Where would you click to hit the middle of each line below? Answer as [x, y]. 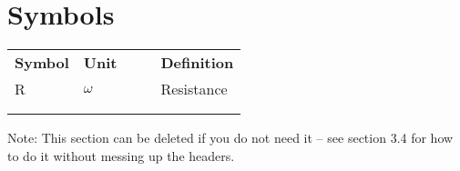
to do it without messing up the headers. [121, 155]
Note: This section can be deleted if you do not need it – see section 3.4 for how [230, 138]
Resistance [194, 89]
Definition [197, 63]
